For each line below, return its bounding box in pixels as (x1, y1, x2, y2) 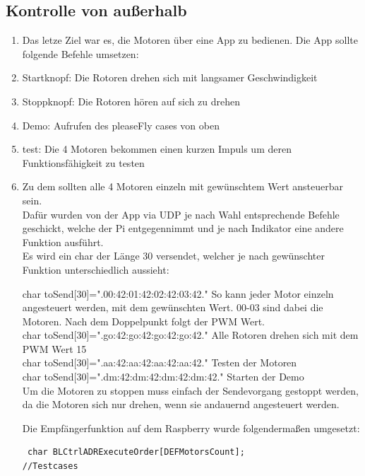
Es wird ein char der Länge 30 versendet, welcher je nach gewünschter (22, 248, 325, 263)
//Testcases (22, 461, 78, 472)
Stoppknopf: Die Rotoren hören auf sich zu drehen (22, 93, 241, 108)
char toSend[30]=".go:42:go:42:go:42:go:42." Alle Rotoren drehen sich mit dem (22, 327, 359, 342)
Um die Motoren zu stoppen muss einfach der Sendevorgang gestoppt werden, (22, 383, 359, 397)
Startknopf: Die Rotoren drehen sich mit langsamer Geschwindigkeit (22, 70, 318, 85)
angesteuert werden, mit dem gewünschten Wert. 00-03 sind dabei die (22, 300, 323, 315)
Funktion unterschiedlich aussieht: (22, 262, 169, 277)
